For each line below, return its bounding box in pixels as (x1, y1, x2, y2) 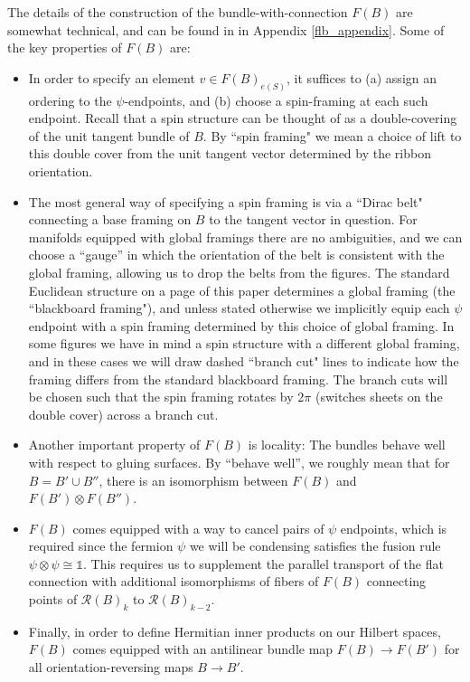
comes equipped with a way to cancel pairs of (72, 518, 324, 537)
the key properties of (7, 38, 122, 57)
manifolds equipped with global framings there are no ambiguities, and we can (28, 227, 463, 246)
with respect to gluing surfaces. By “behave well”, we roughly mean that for (28, 452, 450, 471)
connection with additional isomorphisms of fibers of (28, 572, 319, 591)
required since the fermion (28, 536, 174, 555)
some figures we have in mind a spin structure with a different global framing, (28, 334, 460, 353)
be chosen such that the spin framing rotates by (28, 387, 294, 406)
